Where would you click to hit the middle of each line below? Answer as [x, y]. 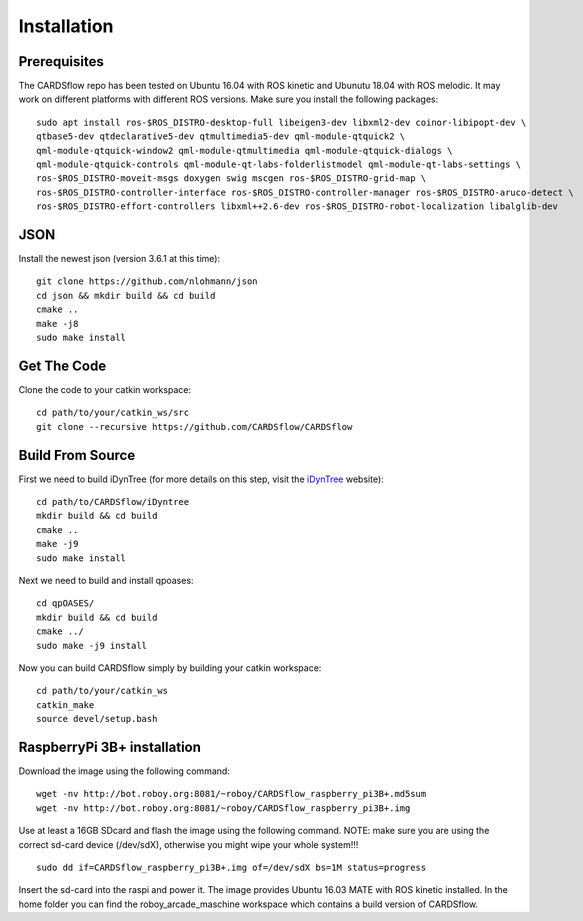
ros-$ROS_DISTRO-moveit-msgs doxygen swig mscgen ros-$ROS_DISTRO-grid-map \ [231, 178]
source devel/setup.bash [97, 719]
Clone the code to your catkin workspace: [105, 389]
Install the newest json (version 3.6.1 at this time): [119, 259]
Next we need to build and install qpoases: [106, 580]
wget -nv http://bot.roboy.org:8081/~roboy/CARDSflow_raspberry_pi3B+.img [223, 808]
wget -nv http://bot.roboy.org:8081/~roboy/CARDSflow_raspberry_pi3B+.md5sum [231, 794]
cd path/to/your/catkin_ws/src [113, 413]
